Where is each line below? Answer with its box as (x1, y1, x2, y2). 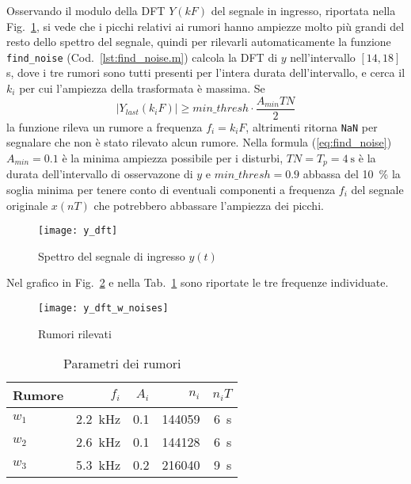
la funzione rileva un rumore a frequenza (6, 118, 203, 135)
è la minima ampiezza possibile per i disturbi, (62, 149, 284, 166)
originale (6, 196, 48, 213)
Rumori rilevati (38, 325, 112, 341)
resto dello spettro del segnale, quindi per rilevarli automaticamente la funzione (6, 33, 391, 50)
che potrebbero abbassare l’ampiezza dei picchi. (93, 196, 324, 213)
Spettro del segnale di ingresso (38, 247, 185, 264)
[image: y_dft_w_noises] (38, 303, 169, 314)
